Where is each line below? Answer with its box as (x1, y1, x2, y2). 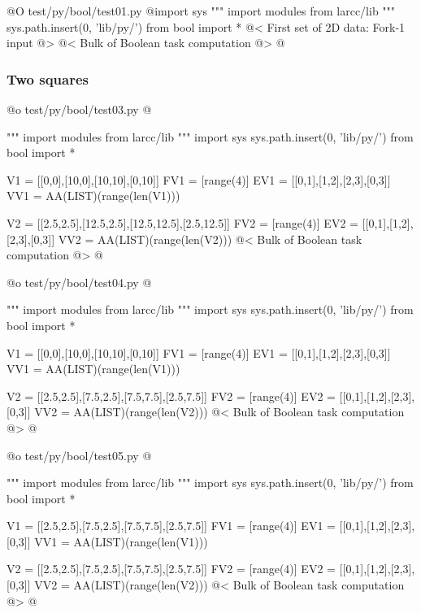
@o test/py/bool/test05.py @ (7, 446, 152, 463)
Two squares (7, 68, 89, 89)
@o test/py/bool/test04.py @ (7, 273, 152, 290)
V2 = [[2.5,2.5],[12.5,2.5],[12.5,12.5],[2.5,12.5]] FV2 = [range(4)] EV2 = (7, 214, 358, 231)
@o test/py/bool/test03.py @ (7, 101, 152, 117)
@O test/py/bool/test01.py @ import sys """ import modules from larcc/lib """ (7, 2, 396, 19)
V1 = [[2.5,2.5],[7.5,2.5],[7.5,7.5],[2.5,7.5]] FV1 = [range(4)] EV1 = (7, 517, 336, 534)
